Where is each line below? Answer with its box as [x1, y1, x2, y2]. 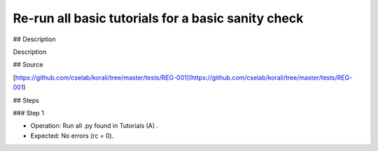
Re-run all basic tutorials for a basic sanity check [13, 10, 304, 26]
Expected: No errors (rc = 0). [30, 131, 114, 140]
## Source [13, 60, 43, 69]
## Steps [13, 96, 40, 104]
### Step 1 [13, 108, 45, 117]
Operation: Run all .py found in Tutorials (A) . [30, 122, 159, 130]
